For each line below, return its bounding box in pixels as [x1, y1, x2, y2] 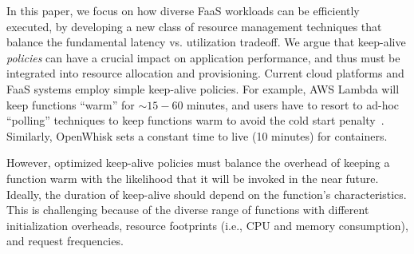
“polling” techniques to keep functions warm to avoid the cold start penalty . [6, 112, 384, 129]
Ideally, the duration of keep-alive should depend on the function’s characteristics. [6, 185, 407, 202]
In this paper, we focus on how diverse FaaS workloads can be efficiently [6, 2, 360, 18]
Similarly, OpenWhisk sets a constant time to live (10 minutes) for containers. [6, 127, 388, 144]
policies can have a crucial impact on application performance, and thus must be [6, 49, 400, 65]
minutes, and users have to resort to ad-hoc [187, 96, 400, 113]
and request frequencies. [6, 232, 124, 249]
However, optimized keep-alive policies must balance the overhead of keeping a [6, 154, 390, 171]
